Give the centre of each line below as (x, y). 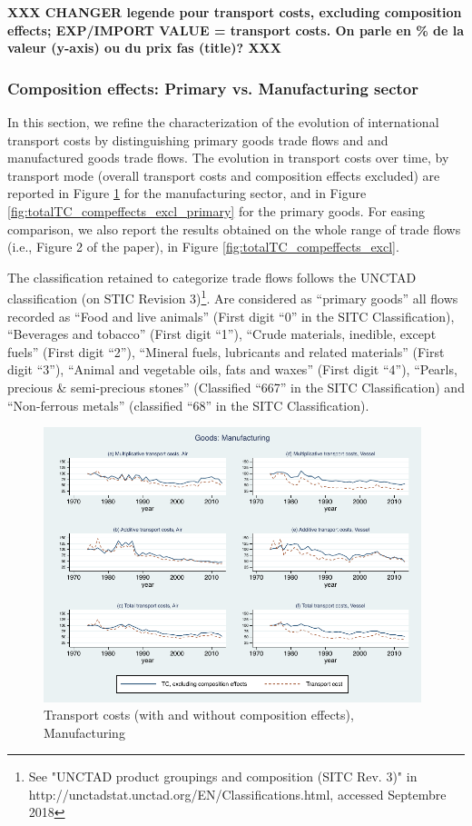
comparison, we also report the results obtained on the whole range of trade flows (234, 229)
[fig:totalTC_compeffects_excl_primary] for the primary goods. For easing (216, 210)
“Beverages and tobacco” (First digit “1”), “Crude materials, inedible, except (222, 334)
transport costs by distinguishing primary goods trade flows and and (198, 139)
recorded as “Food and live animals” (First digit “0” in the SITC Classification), (231, 316)
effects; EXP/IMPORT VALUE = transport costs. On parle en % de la (236, 30)
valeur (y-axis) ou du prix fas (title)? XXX (144, 48)
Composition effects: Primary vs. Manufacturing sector (213, 88)
